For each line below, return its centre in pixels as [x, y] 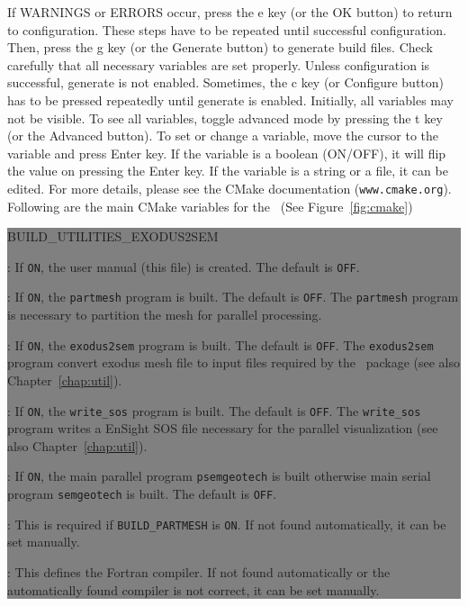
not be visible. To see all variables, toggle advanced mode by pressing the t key [225, 118]
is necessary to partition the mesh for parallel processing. [165, 315]
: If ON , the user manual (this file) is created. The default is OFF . [184, 266]
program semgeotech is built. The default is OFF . [142, 494]
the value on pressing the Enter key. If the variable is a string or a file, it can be [228, 171]
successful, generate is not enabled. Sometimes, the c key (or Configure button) [226, 82]
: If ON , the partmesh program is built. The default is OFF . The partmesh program [233, 297]
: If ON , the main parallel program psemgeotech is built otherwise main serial [219, 476]
